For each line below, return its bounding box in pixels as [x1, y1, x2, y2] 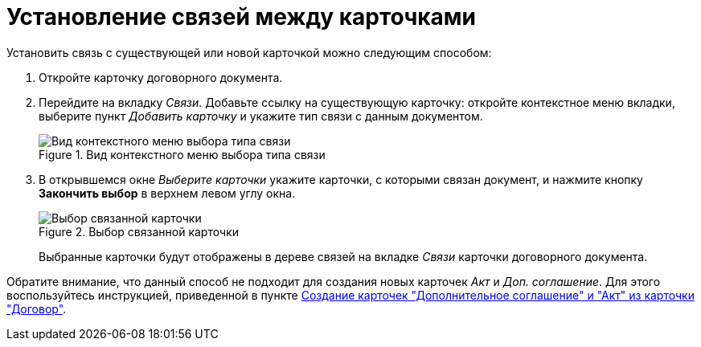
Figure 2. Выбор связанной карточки [39, 224, 239, 239]
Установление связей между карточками [6, 3, 476, 31]
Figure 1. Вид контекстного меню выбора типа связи [39, 147, 326, 161]
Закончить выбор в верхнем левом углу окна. [39, 186, 296, 200]
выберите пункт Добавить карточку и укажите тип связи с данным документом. [39, 108, 483, 123]
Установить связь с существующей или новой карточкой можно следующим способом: [6, 45, 492, 59]
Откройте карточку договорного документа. [39, 70, 283, 84]
